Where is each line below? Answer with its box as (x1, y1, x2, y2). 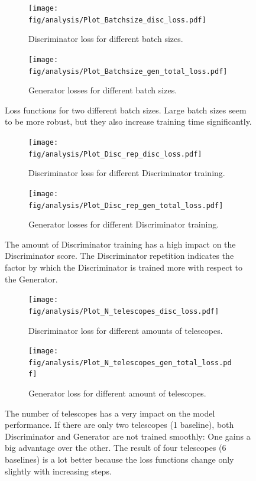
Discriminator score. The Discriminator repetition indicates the (5, 249, 234, 262)
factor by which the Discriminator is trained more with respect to (5, 261, 242, 273)
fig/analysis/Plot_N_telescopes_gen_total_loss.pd (28, 358, 232, 367)
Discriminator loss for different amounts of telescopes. (28, 324, 223, 336)
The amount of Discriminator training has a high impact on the (5, 238, 236, 250)
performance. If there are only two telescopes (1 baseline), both (5, 418, 234, 431)
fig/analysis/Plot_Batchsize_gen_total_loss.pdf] (28, 67, 228, 76)
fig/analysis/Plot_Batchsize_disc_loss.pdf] (28, 15, 206, 24)
